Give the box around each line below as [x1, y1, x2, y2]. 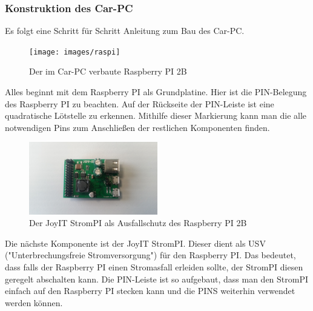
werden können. [5, 296, 63, 309]
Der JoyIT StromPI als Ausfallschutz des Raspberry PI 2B [29, 216, 247, 229]
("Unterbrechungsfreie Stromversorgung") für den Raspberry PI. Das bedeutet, [5, 249, 296, 261]
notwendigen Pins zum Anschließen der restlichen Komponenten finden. [5, 121, 270, 133]
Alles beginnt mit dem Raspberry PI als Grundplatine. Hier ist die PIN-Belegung [5, 85, 307, 98]
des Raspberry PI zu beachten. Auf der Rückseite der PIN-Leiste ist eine [5, 97, 274, 110]
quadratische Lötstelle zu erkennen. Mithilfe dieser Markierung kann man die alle [5, 109, 307, 122]
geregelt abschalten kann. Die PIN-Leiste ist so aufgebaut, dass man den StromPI [5, 272, 309, 285]
